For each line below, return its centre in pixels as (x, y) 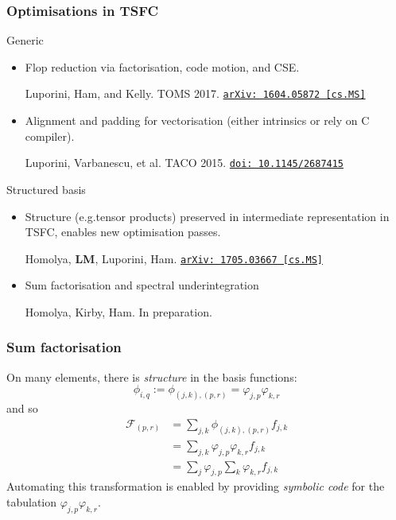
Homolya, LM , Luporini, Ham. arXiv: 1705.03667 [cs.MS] (174, 258)
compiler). (50, 136)
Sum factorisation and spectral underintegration (142, 285)
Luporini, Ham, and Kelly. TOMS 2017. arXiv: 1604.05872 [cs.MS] (195, 93)
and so (22, 408)
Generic (25, 40)
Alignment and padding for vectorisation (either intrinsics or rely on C (197, 120)
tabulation (32, 501)
